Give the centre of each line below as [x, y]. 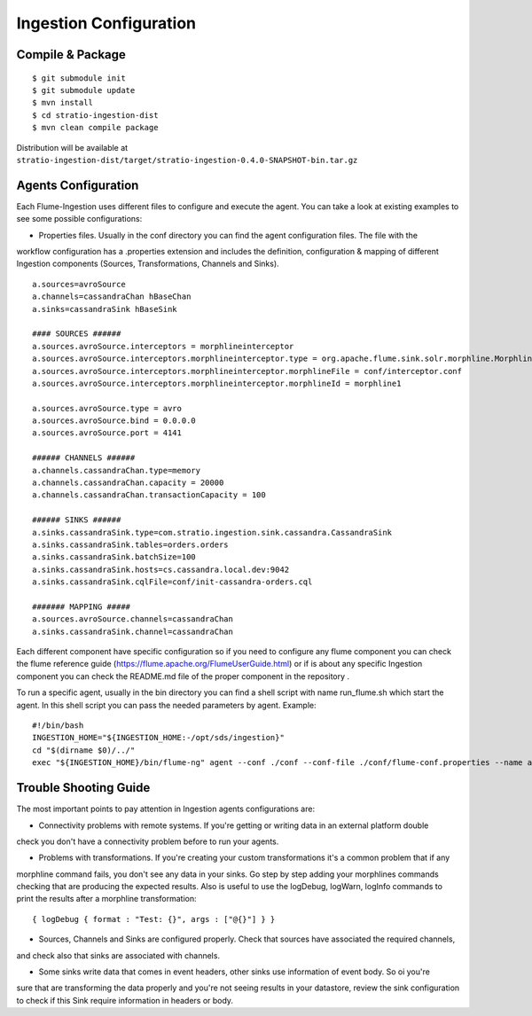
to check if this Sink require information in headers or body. [125, 1000]
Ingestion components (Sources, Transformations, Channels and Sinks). [148, 264]
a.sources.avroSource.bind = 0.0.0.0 [114, 421]
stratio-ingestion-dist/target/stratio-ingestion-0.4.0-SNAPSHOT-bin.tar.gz [187, 160]
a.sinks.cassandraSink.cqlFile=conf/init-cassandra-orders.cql [172, 582]
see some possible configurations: [79, 219]
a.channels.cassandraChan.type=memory [117, 470]
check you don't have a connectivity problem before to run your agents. [148, 841]
